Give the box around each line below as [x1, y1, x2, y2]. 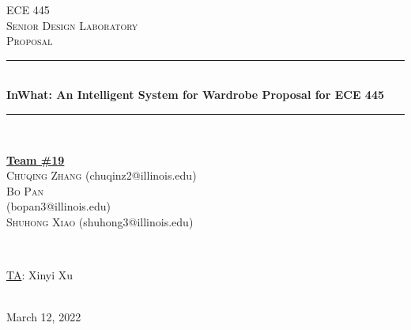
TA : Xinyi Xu [6, 267, 74, 283]
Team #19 [6, 151, 65, 168]
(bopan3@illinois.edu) [6, 198, 111, 214]
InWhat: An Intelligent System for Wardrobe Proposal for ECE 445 [6, 86, 384, 103]
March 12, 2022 [6, 309, 81, 325]
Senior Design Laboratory [6, 17, 138, 33]
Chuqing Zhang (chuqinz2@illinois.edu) [6, 167, 197, 184]
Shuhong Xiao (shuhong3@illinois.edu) [6, 213, 194, 229]
